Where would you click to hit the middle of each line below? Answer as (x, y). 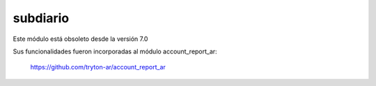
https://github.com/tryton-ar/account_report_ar (98, 67)
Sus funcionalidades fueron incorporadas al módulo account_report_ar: (115, 51)
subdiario (41, 18)
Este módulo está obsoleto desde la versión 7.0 (80, 39)
